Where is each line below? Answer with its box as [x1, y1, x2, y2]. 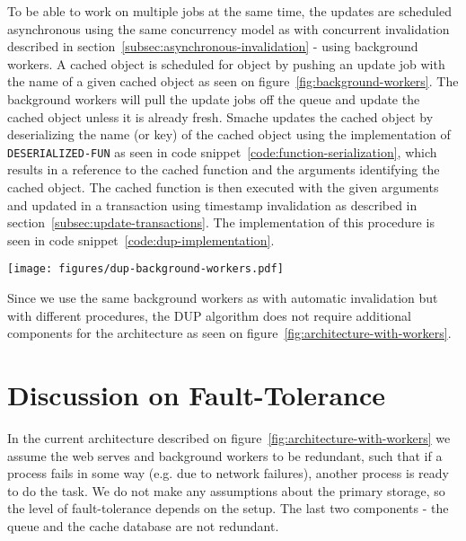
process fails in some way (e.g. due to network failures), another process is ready [7, 464, 449, 483]
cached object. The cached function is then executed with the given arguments [7, 178, 439, 196]
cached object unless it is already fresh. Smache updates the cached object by [7, 107, 434, 126]
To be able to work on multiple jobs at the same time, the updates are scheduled [7, 2, 453, 20]
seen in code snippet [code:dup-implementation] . [7, 230, 275, 249]
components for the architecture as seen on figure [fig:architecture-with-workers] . [7, 324, 452, 342]
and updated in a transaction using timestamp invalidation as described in [7, 195, 418, 214]
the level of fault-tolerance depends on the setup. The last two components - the [7, 499, 449, 518]
